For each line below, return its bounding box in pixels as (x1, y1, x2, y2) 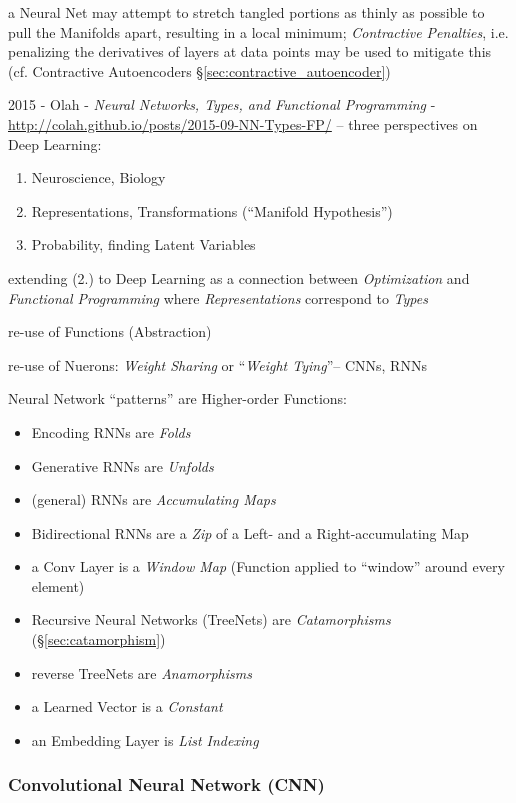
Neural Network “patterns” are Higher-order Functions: (8, 388, 347, 409)
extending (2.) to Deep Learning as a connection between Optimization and (8, 267, 470, 288)
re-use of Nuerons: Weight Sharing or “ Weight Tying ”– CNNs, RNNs (8, 354, 427, 375)
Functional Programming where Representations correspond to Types (8, 287, 428, 308)
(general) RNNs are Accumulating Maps (31, 489, 276, 510)
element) (31, 575, 85, 596)
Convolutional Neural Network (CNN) (8, 772, 325, 797)
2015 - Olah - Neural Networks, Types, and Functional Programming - (8, 94, 436, 115)
